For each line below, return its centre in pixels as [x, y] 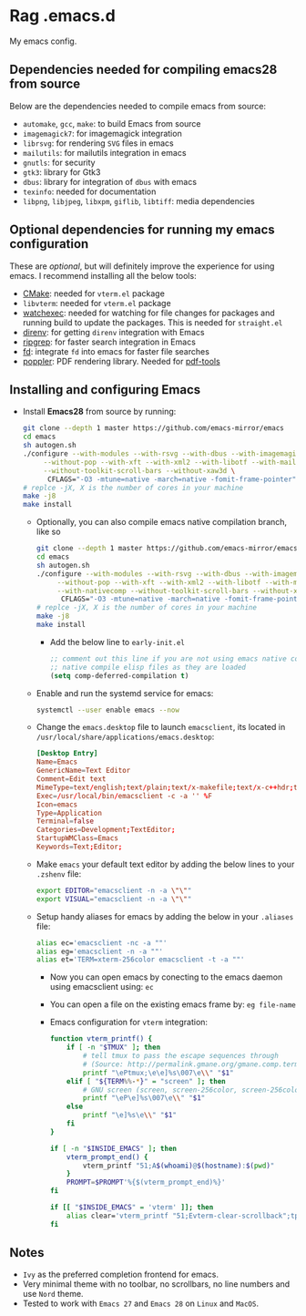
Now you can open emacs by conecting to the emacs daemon [166, 977]
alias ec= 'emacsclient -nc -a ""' [102, 943]
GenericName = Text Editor [83, 771]
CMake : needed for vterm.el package [94, 293]
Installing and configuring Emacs [105, 390]
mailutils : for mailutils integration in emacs [104, 152]
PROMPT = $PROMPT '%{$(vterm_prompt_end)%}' [146, 1182]
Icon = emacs [57, 804]
